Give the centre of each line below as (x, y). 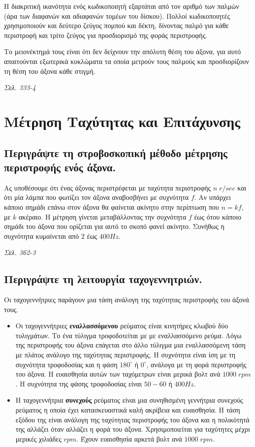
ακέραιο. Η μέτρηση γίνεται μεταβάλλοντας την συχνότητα (103, 216)
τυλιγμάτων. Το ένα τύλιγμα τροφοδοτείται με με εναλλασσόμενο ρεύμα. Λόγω (128, 335)
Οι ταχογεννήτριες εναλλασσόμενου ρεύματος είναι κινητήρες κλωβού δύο (122, 326)
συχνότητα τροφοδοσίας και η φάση (66, 364)
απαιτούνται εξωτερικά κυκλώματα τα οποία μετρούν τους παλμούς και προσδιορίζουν (127, 61)
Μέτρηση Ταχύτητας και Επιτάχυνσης (122, 121)
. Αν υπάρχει (212, 197)
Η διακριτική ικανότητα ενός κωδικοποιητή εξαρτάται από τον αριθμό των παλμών (122, 6)
